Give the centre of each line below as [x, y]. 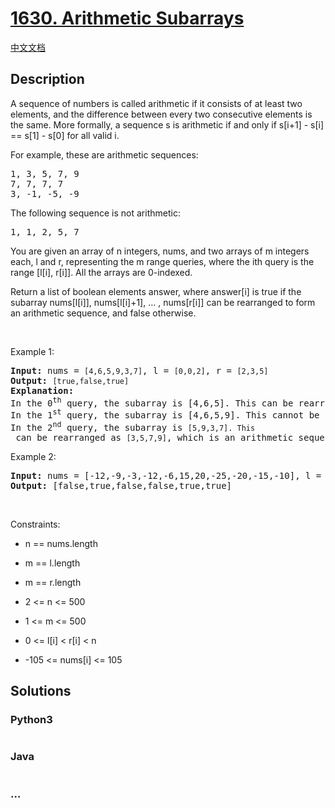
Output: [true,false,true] [70, 380]
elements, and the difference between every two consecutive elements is [161, 114]
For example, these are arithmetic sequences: [104, 154]
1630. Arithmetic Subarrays [127, 18]
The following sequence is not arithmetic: [95, 213]
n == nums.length [61, 543]
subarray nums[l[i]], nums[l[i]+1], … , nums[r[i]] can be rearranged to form [163, 302]
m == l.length [52, 563]
